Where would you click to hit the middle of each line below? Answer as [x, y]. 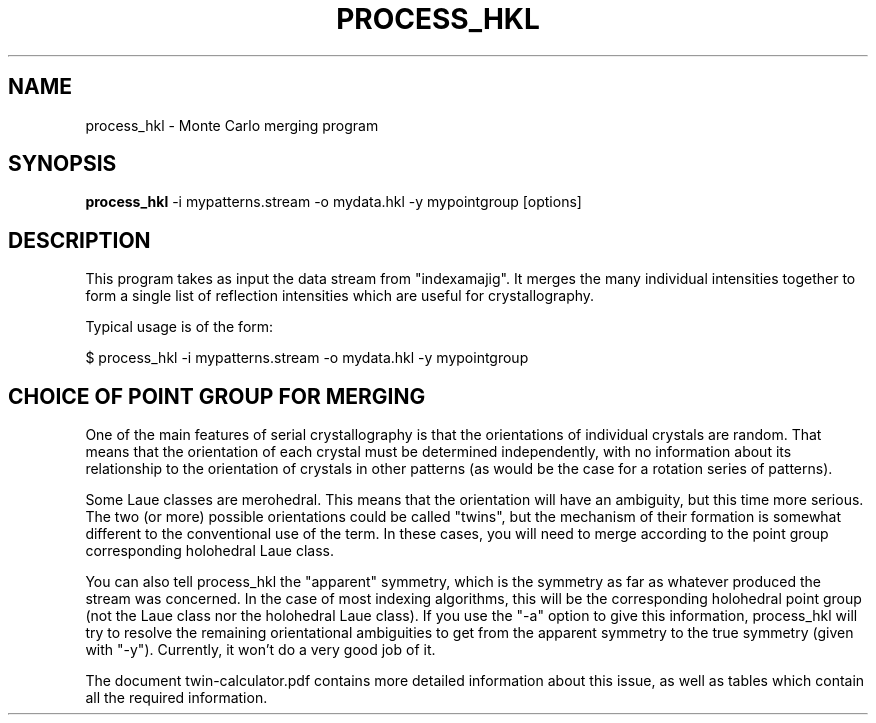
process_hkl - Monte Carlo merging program [232, 125]
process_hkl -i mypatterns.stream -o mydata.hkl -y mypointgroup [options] [333, 202]
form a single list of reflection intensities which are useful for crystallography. [340, 296]
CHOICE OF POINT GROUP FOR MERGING [217, 396]
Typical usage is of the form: [179, 327]
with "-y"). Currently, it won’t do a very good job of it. [260, 650]
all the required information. [176, 698]
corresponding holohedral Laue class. [210, 551]
